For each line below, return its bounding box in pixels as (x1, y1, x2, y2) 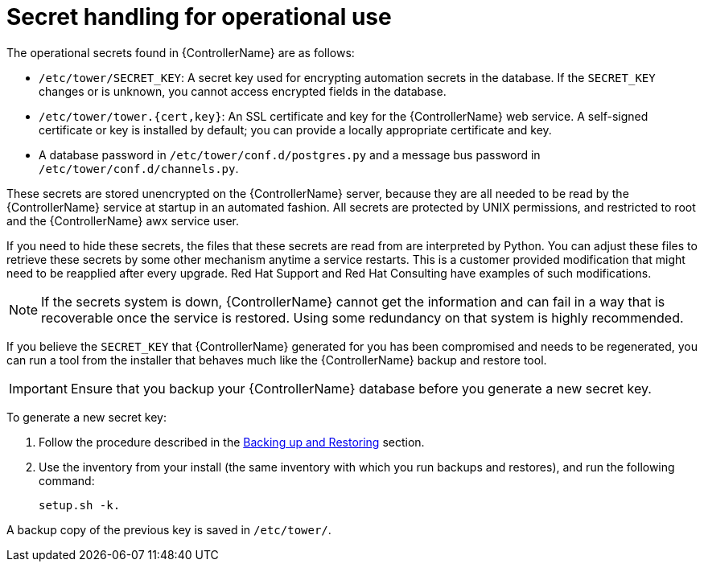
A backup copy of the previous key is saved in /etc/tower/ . (6, 522, 331, 537)
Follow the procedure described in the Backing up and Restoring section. (39, 434, 425, 449)
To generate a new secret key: (6, 410, 167, 424)
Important (9, 380, 68, 397)
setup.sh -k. (39, 498, 121, 512)
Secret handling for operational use (6, 3, 392, 31)
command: (39, 473, 95, 488)
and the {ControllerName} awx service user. (6, 213, 240, 228)
